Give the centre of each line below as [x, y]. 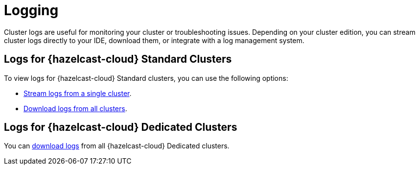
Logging [31, 10]
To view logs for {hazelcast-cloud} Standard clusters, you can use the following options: [146, 78]
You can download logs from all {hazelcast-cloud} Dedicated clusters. [117, 146]
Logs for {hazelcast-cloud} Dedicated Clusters [121, 127]
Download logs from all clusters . [75, 108]
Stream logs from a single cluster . [78, 93]
